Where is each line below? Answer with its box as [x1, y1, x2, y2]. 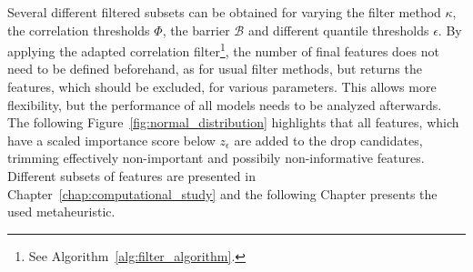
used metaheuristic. [7, 202, 116, 221]
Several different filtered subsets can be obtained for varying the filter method [7, 3, 441, 21]
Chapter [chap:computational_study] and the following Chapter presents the [7, 184, 438, 203]
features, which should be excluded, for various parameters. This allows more [7, 77, 437, 96]
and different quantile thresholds [247, 20, 429, 39]
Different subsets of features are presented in [7, 166, 256, 185]
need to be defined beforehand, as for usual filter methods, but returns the [7, 59, 422, 78]
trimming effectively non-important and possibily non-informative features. [7, 148, 425, 167]
